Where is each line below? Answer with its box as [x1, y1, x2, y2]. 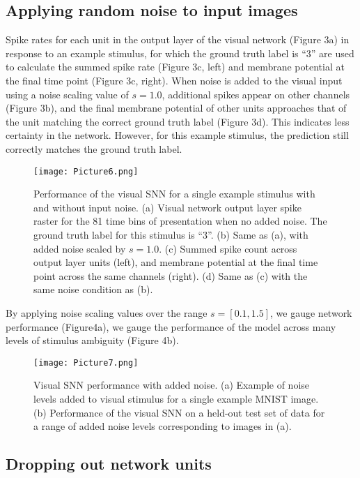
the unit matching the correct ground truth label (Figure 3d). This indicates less [6, 114, 350, 128]
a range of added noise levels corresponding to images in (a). [33, 419, 292, 433]
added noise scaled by [33, 241, 126, 255]
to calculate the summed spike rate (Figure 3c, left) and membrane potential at [6, 59, 345, 74]
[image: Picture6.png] [33, 166, 139, 177]
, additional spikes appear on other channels [162, 87, 350, 101]
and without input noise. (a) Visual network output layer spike [33, 200, 302, 214]
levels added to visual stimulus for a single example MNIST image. [33, 391, 319, 405]
